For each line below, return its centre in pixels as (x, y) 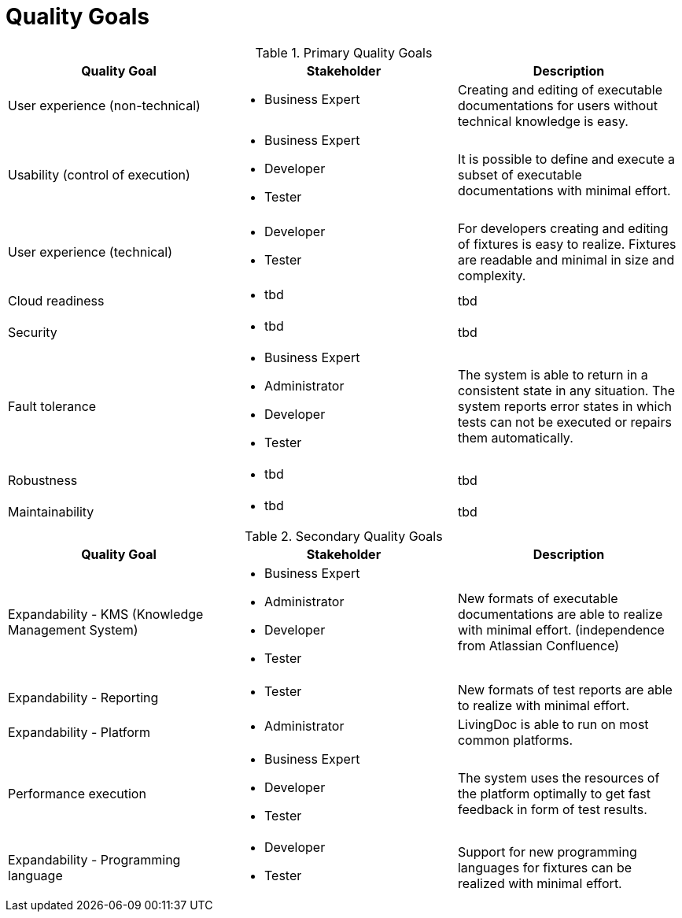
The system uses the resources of (559, 777)
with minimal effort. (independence (561, 629)
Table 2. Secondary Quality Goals (344, 536)
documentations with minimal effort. (564, 190)
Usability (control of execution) (99, 174)
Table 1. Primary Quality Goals (344, 52)
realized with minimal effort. (540, 883)
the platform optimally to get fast (554, 793)
